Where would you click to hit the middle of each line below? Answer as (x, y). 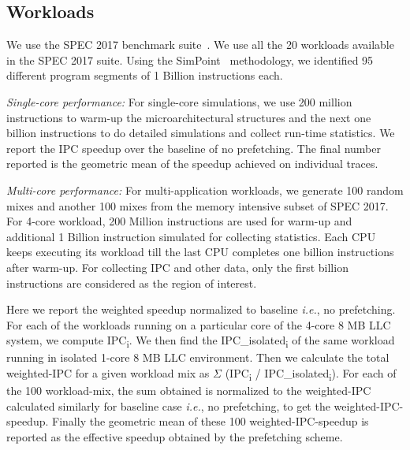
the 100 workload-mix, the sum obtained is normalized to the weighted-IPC (189, 390)
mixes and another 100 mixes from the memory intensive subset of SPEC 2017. (198, 205)
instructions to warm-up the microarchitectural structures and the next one (189, 117)
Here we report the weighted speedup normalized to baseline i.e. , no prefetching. (201, 309)
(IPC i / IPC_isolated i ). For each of (311, 374)
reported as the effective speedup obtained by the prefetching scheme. (175, 436)
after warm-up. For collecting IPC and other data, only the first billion (177, 267)
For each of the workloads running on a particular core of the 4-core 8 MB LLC (199, 324)
